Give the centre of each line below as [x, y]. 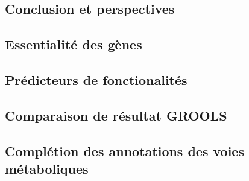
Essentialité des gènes [74, 44]
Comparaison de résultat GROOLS [116, 115]
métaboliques [47, 168]
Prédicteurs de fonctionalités [96, 79]
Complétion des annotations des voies [124, 151]
